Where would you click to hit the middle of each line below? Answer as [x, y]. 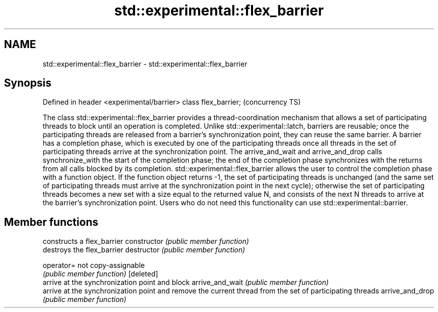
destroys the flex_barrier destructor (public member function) [144, 250]
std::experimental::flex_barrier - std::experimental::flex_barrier [145, 64]
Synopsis [28, 83]
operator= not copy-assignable [94, 265]
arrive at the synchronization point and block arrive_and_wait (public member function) [186, 282]
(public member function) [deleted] [100, 274]
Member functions [51, 222]
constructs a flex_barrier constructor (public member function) [146, 241]
